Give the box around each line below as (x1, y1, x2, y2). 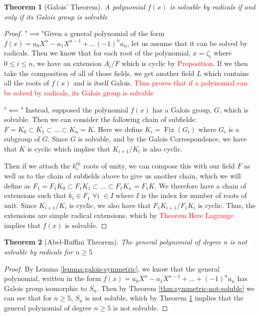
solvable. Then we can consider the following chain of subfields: (4, 114, 197, 124)
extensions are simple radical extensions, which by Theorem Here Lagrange (4, 210, 234, 220)
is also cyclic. (143, 143, 183, 153)
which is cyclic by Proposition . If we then (121, 58, 248, 68)
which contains (204, 67, 249, 78)
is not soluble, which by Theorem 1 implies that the (85, 292, 244, 303)
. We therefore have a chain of (154, 180, 247, 190)
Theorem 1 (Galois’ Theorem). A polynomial (4, 1, 145, 11)
